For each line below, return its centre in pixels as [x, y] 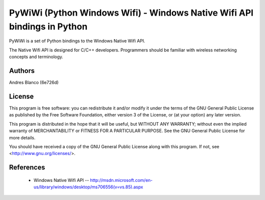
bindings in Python [48, 26]
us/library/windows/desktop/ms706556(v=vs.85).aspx [88, 187]
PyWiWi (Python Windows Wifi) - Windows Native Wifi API [131, 13]
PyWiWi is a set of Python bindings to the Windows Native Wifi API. [77, 41]
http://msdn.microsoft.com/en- [121, 180]
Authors [22, 71]
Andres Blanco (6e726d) [34, 83]
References [27, 167]
